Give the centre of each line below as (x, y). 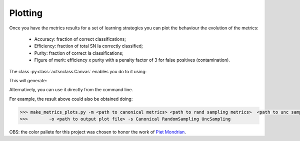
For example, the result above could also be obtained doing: (71, 99)
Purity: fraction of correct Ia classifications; (79, 53)
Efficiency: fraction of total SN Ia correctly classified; (88, 46)
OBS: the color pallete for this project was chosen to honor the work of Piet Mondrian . (97, 132)
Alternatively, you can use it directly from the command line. (71, 90)
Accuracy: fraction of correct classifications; (80, 39)
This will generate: (28, 80)
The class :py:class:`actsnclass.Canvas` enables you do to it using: (78, 71)
